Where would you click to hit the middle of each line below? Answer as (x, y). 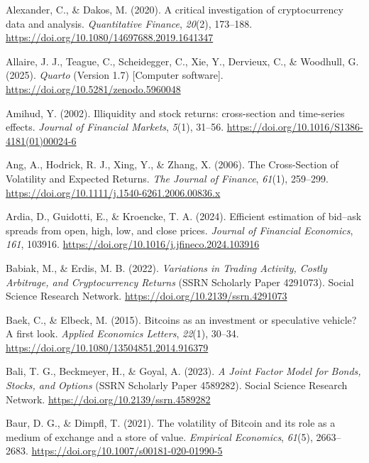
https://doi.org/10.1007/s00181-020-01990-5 (127, 451)
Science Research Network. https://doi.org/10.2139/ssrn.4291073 (147, 296)
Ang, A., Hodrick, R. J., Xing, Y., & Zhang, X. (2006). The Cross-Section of (172, 164)
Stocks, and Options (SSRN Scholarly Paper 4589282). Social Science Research (177, 385)
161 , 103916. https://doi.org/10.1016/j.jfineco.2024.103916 (133, 244)
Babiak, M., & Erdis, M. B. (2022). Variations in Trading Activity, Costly (166, 267)
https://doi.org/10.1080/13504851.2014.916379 (107, 347)
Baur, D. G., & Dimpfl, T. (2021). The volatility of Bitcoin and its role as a (171, 423)
